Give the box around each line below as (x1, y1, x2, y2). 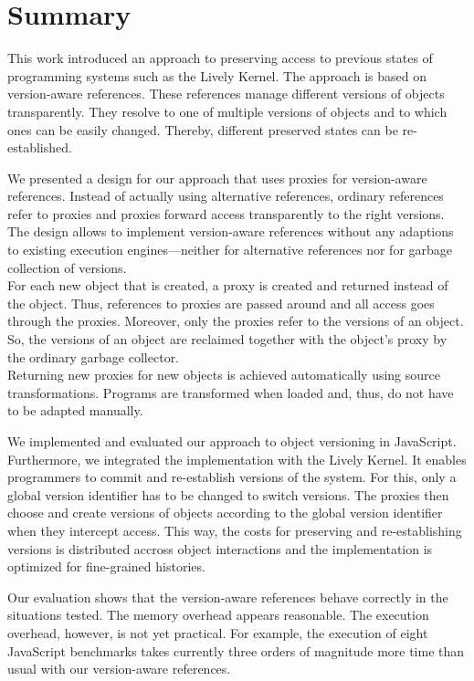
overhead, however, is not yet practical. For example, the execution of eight (7, 623, 428, 642)
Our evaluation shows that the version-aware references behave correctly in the (7, 587, 448, 606)
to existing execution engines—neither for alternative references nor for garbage (7, 240, 453, 259)
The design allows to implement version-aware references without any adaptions (7, 222, 454, 241)
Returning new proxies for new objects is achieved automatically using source (7, 365, 440, 384)
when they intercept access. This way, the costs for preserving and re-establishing (7, 520, 462, 540)
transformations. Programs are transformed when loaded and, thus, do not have (7, 382, 454, 402)
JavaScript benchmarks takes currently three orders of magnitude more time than (7, 641, 465, 660)
